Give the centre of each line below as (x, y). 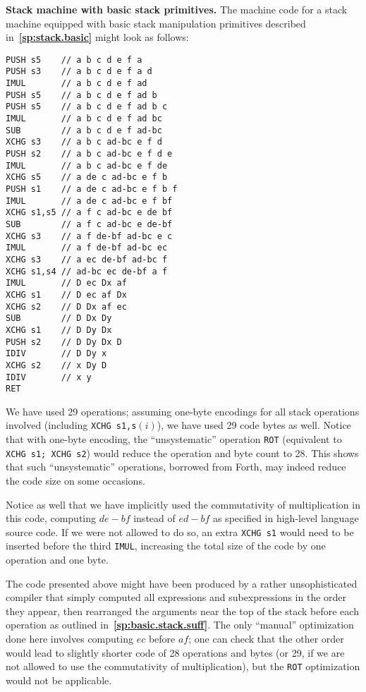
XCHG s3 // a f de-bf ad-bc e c (89, 236)
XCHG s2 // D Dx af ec (66, 306)
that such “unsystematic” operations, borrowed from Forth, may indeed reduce (176, 467)
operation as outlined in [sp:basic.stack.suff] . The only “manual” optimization (180, 625)
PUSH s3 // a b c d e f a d (79, 72)
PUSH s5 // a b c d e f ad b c (87, 107)
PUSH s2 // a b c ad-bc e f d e (89, 154)
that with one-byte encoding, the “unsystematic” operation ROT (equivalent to (174, 439)
